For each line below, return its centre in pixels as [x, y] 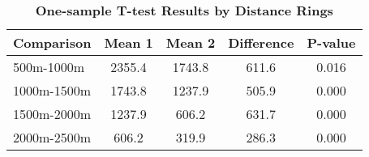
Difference [261, 42]
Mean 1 [129, 42]
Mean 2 [191, 42]
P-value [331, 42]
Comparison [52, 42]
